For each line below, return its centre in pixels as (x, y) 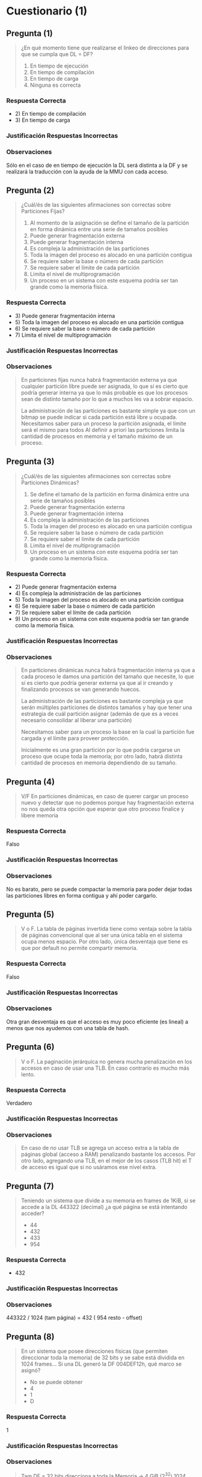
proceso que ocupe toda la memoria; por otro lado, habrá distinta (102, 757)
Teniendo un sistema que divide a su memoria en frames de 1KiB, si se (108, 1201)
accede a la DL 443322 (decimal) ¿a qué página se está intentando (104, 1207)
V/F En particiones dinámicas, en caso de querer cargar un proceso (105, 796)
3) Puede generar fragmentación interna (65, 316)
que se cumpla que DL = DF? (57, 54)
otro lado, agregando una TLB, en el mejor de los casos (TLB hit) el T (106, 1161)
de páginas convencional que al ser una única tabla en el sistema (102, 935)
